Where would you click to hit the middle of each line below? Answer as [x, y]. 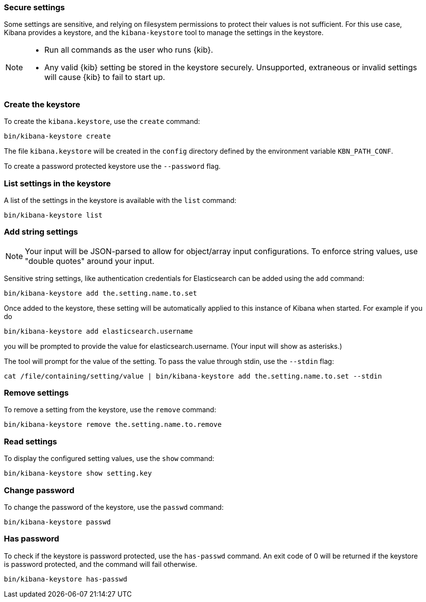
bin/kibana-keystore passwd [58, 522]
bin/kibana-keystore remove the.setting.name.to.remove [113, 425]
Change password [39, 490]
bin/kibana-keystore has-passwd [66, 579]
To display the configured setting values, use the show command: [109, 459]
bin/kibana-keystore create [58, 136]
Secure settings [34, 7]
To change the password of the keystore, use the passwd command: [114, 507]
